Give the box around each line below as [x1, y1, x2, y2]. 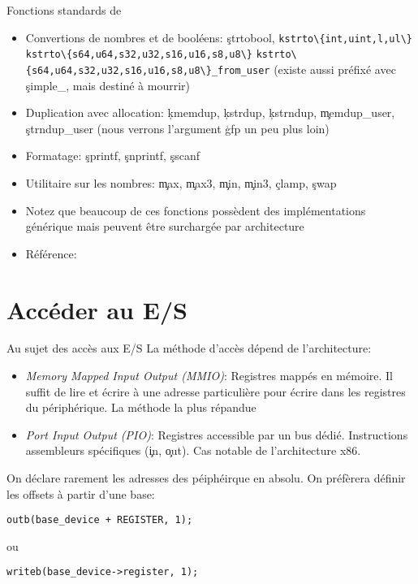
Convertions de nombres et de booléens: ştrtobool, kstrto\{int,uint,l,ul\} [25, 28, 412, 45]
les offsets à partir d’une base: [6, 485, 155, 502]
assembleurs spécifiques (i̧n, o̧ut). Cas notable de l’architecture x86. [25, 442, 361, 459]
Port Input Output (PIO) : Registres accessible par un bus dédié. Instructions [25, 426, 408, 443]
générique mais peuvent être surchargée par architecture [25, 218, 304, 235]
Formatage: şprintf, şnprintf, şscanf [25, 147, 200, 164]
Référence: [25, 244, 77, 262]
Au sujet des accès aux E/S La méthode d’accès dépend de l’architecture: [6, 340, 372, 357]
